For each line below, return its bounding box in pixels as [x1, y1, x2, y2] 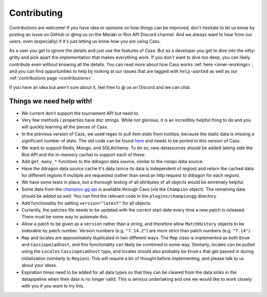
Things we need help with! [9, 97, 92, 106]
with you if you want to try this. [21, 283, 85, 289]
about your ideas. [21, 262, 57, 268]
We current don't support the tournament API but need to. [21, 110, 139, 116]
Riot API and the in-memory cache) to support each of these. [21, 151, 146, 158]
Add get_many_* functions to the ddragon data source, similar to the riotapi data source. [21, 159, 204, 165]
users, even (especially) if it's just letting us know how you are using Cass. [9, 39, 161, 44]
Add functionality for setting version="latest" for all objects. [21, 200, 152, 206]
